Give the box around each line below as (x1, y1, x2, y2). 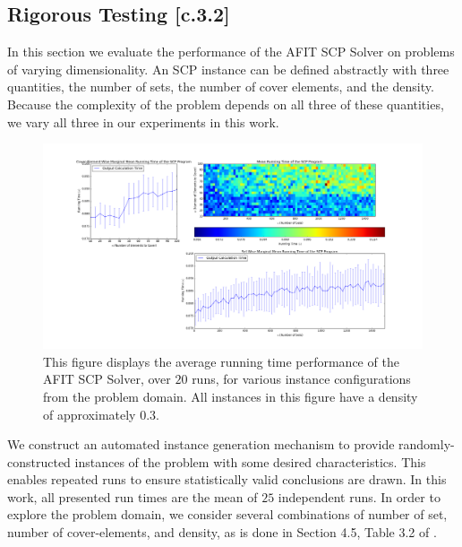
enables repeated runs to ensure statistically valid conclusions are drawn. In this (7, 470, 447, 489)
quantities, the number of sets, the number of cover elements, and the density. (7, 77, 434, 96)
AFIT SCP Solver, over (43, 369, 171, 388)
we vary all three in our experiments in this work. (7, 112, 279, 131)
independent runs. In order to (278, 487, 441, 506)
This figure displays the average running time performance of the (43, 352, 399, 370)
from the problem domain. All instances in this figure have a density (43, 386, 418, 405)
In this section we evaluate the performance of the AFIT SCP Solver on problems (7, 42, 455, 61)
